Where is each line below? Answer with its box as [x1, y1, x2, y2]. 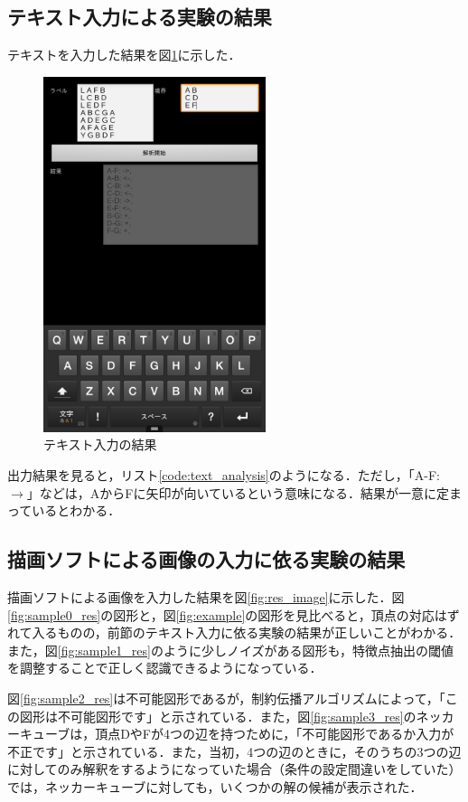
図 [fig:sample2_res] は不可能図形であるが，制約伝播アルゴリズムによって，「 [7, 688, 445, 707]
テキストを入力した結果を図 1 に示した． [7, 45, 241, 64]
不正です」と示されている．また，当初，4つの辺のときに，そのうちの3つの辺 [7, 741, 462, 760]
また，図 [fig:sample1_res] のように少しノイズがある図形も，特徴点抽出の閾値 [7, 640, 454, 659]
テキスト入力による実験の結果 [7, 3, 272, 31]
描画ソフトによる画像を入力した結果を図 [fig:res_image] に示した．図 [7, 588, 405, 607]
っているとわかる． [7, 501, 121, 520]
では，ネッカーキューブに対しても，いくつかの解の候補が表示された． [7, 777, 423, 796]
